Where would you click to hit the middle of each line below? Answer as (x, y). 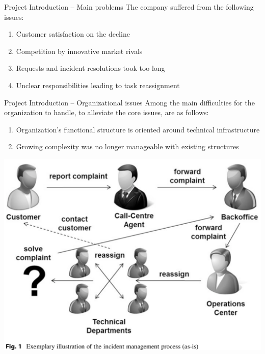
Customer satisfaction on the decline (73, 34)
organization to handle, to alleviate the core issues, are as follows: (107, 112)
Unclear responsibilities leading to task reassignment (98, 85)
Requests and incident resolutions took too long (90, 68)
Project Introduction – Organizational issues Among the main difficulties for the (129, 102)
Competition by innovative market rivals (79, 51)
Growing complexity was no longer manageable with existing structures (127, 146)
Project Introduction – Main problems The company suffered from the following (129, 7)
